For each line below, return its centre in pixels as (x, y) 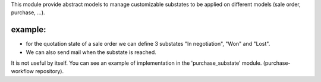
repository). (49, 71)
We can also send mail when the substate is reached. (91, 52)
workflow (22, 71)
